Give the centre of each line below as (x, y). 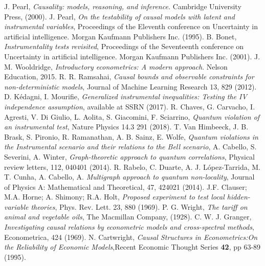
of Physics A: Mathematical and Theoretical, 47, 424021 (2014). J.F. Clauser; (126, 186)
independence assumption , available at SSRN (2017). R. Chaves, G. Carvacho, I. (130, 106)
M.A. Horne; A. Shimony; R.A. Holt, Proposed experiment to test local (114, 197)
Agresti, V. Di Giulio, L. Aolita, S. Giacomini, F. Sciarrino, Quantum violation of (132, 116)
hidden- (238, 197)
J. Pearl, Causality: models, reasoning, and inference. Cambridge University (123, 6)
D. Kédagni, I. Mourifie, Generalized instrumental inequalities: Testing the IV (126, 96)
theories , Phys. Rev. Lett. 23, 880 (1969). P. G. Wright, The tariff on (139, 206)
